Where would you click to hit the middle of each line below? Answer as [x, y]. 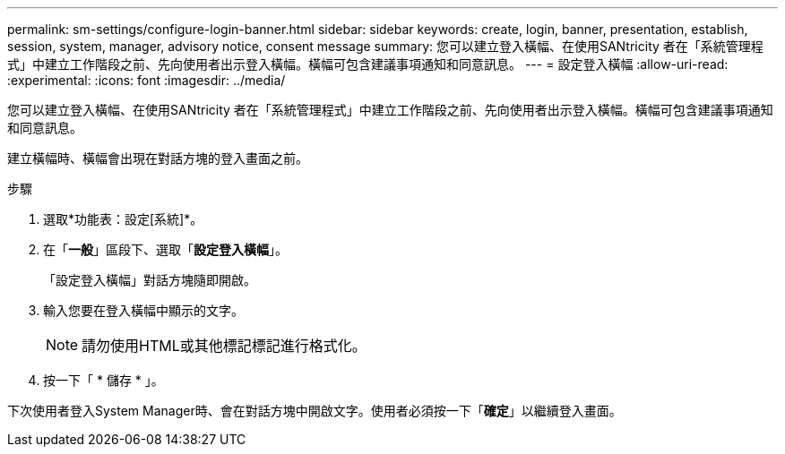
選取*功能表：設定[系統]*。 [123, 219]
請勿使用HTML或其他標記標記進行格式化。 [224, 346]
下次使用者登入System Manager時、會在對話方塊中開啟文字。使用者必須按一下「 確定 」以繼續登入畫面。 [315, 411]
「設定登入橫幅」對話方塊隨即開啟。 [150, 280]
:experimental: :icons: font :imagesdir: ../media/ [147, 80]
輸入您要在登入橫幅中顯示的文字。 [143, 310]
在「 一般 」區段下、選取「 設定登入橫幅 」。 [165, 249]
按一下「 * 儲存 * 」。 [104, 380]
